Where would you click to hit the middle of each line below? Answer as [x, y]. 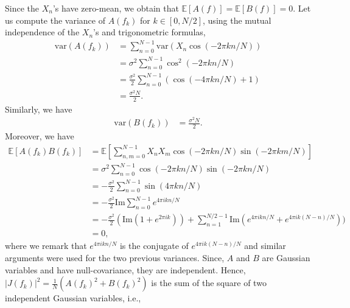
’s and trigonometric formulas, [149, 32]
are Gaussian [286, 257]
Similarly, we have [39, 109]
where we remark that [46, 246]
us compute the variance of [55, 20]
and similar [265, 246]
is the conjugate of [154, 246]
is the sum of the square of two [209, 283]
